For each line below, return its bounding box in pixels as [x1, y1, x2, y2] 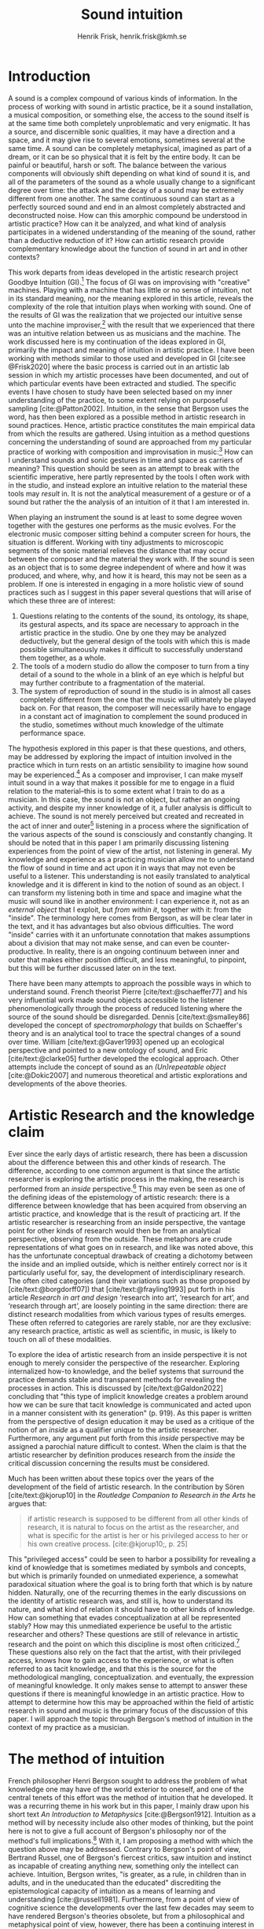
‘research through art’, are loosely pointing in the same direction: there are [8, 1300, 248, 1311]
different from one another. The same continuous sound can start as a [8, 194, 236, 203]
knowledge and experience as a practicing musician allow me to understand [8, 854, 255, 864]
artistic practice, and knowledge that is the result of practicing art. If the [8, 1209, 241, 1219]
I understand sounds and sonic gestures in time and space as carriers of [8, 455, 244, 465]
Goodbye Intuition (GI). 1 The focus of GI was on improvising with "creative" [8, 275, 251, 286]
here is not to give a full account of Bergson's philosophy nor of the [8, 1827, 226, 1836]
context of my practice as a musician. [8, 1723, 130, 1732]
